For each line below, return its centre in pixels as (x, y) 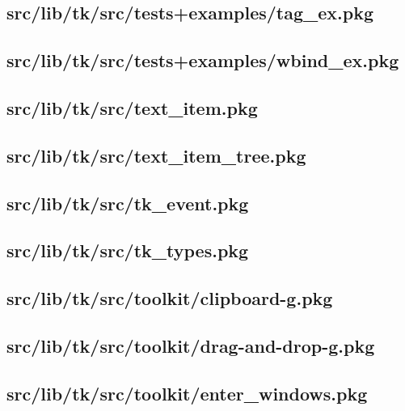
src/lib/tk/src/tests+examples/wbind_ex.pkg (203, 60)
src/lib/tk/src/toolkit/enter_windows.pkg (187, 393)
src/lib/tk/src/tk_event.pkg (128, 203)
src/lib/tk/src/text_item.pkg (132, 107)
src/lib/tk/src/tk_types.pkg (128, 250)
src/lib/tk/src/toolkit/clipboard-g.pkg (170, 298)
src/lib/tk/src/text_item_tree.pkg (156, 155)
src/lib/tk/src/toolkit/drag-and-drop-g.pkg (191, 345)
